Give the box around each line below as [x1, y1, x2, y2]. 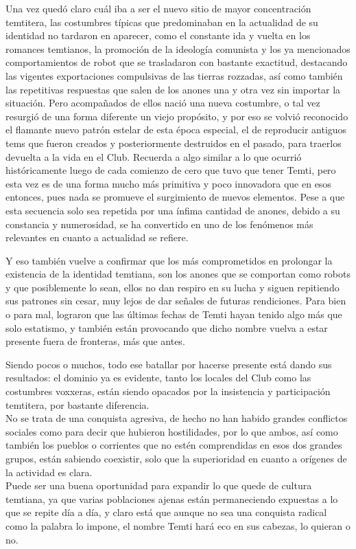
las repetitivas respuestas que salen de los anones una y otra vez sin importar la [5, 82, 341, 96]
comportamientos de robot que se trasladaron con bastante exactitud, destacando [5, 55, 348, 69]
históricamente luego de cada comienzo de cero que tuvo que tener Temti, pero [5, 163, 336, 177]
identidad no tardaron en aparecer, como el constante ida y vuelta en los [5, 28, 311, 43]
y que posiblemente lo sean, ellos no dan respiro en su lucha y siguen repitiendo [5, 280, 340, 294]
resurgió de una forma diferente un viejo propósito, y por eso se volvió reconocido [5, 109, 348, 123]
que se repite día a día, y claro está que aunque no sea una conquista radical [5, 505, 327, 519]
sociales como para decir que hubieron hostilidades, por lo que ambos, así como [5, 424, 338, 438]
